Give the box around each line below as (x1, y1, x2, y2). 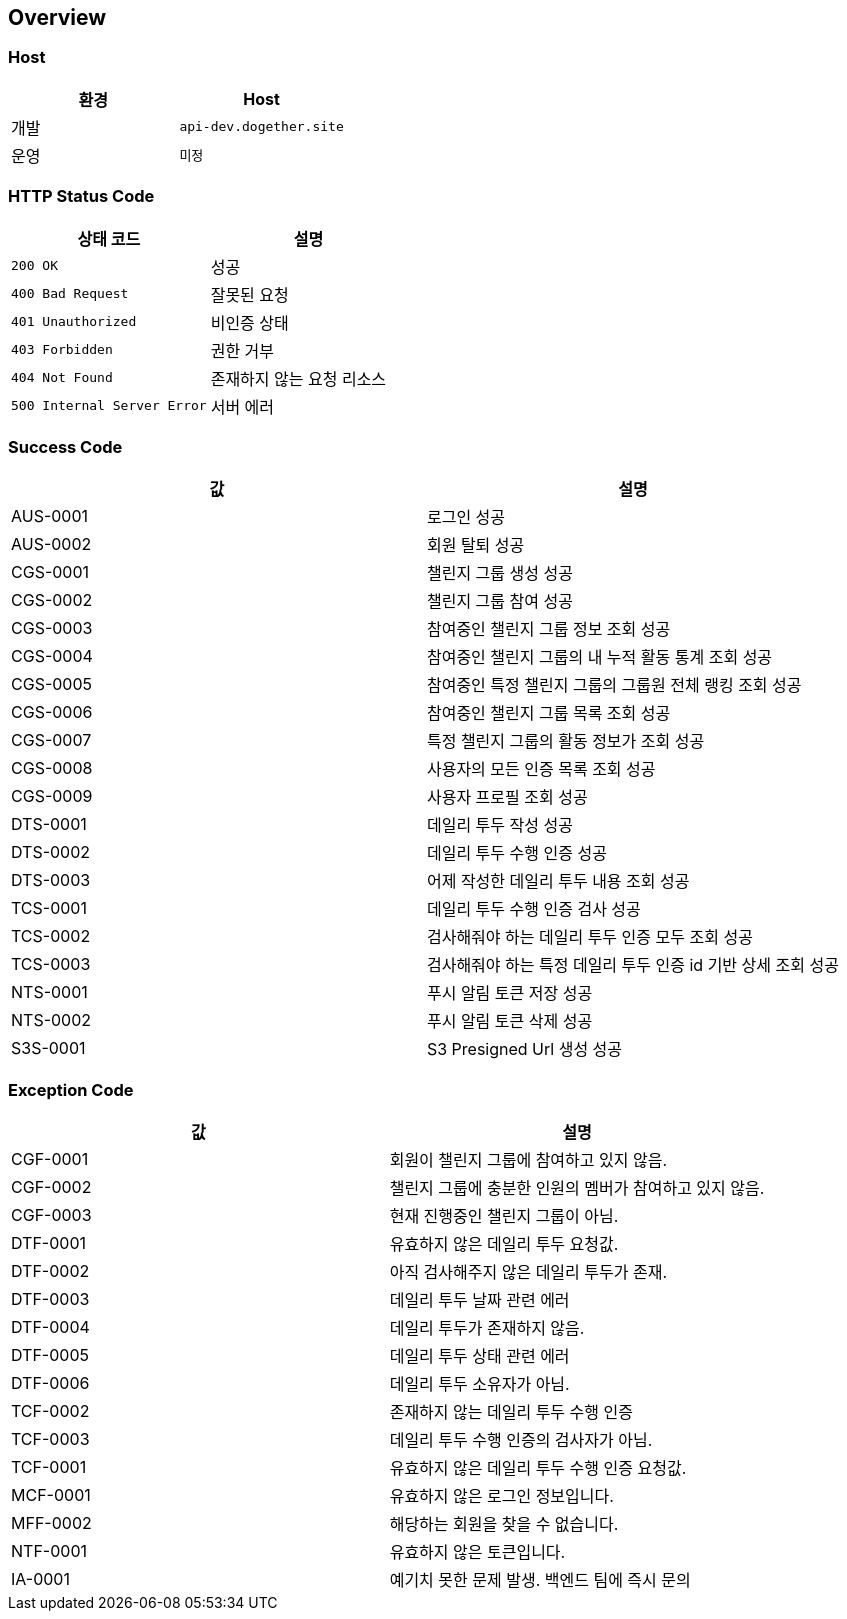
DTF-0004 (11, 1317, 90, 1338)
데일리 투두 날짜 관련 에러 (389, 1290, 570, 1311)
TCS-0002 (11, 926, 91, 947)
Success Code (8, 436, 123, 457)
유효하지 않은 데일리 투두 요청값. (389, 1234, 619, 1255)
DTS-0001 (11, 814, 87, 835)
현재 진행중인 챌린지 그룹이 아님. (389, 1206, 619, 1227)
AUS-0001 (11, 506, 89, 527)
